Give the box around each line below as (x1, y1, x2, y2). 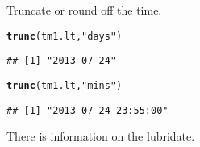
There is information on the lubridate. (6, 128, 195, 145)
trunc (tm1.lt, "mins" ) (6, 79, 123, 91)
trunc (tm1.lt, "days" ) (6, 30, 123, 42)
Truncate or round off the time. (6, 2, 162, 18)
